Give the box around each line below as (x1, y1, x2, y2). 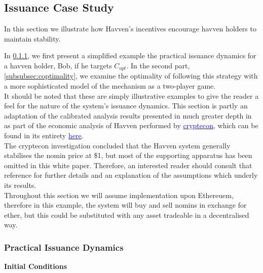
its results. (4, 179, 36, 190)
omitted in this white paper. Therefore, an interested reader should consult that (4, 160, 252, 170)
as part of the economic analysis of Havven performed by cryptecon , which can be (4, 120, 258, 131)
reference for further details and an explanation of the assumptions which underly (4, 170, 258, 180)
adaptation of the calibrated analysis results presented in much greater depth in (4, 110, 252, 121)
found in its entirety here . (4, 130, 84, 140)
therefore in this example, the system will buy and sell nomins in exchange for (4, 200, 247, 210)
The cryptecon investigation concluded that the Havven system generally (4, 140, 231, 150)
